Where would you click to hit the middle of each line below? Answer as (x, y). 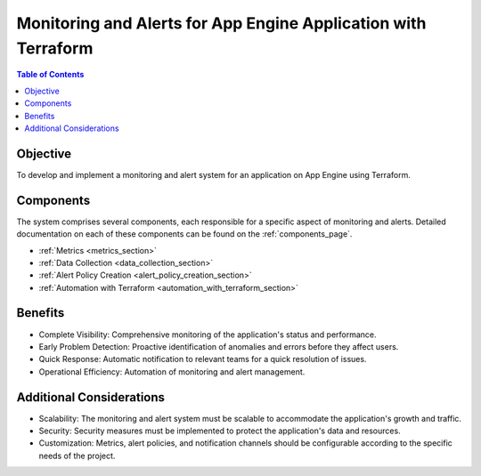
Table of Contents (50, 75)
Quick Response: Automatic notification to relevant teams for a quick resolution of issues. (203, 359)
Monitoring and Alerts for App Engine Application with (221, 23)
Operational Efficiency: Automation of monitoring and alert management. (172, 371)
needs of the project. (77, 456)
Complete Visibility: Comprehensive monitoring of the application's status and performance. (208, 335)
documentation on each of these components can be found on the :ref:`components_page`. (184, 234)
